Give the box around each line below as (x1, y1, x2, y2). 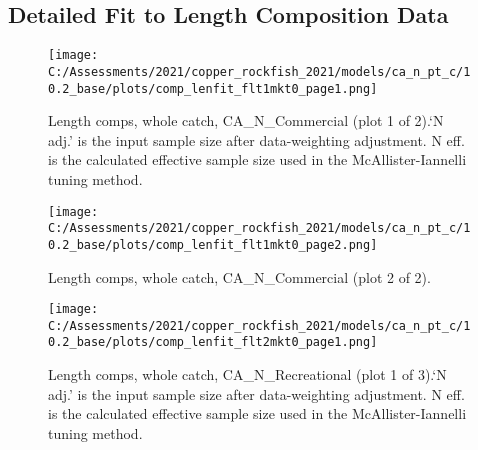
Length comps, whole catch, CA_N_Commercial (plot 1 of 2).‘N (48, 110, 444, 131)
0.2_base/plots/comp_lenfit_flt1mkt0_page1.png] (48, 81, 378, 96)
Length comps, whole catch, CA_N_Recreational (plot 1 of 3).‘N (48, 364, 447, 385)
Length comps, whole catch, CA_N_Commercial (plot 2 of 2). (48, 266, 431, 287)
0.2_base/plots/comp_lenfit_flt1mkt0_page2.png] (48, 237, 378, 252)
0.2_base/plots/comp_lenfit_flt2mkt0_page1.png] (48, 335, 378, 350)
